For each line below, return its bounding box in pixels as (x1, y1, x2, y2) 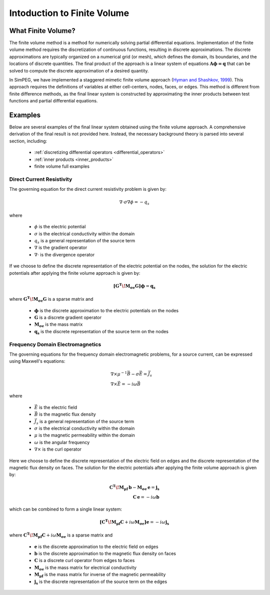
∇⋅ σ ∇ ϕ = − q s (119, 199, 149, 206)
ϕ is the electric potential (34, 224, 86, 230)
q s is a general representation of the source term (34, 238, 135, 245)
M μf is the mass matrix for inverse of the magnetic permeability (34, 572, 166, 579)
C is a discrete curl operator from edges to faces (34, 558, 135, 564)
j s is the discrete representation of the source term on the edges (34, 579, 167, 586)
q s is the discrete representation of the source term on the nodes (34, 328, 169, 336)
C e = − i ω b (132, 494, 159, 500)
